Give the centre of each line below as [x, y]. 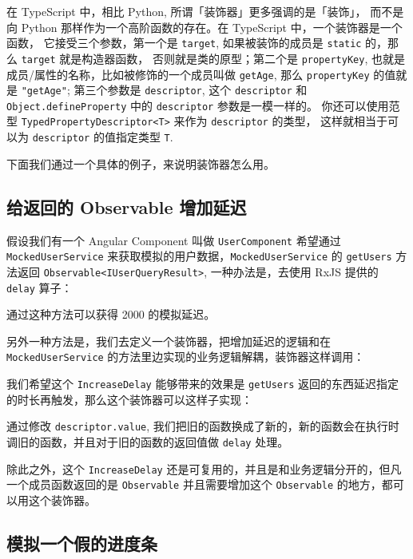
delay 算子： [40, 287]
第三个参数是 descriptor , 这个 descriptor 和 [191, 90]
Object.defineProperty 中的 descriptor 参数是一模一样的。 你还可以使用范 [203, 105]
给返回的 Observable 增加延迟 [127, 206]
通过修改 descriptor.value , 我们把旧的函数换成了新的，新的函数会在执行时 [203, 426]
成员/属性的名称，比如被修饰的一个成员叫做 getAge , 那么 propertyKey [188, 74]
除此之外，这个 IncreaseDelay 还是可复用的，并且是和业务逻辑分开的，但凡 [204, 468]
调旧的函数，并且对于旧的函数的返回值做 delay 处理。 [148, 441]
